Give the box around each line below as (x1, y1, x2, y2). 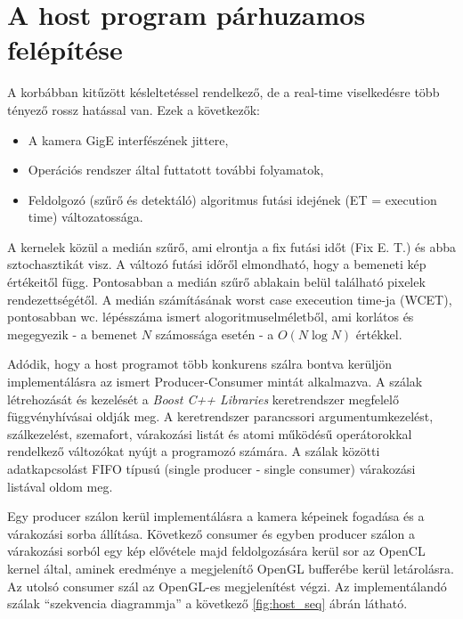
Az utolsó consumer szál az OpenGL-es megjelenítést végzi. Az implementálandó (7, 576, 447, 595)
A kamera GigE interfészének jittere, (28, 130, 229, 149)
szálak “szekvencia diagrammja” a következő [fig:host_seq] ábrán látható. (7, 594, 408, 613)
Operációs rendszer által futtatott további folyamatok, (28, 160, 324, 179)
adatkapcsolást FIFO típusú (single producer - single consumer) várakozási (7, 460, 416, 477)
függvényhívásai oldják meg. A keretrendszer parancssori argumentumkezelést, (7, 407, 434, 426)
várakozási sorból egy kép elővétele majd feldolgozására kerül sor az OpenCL (7, 542, 426, 560)
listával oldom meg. (7, 476, 113, 495)
